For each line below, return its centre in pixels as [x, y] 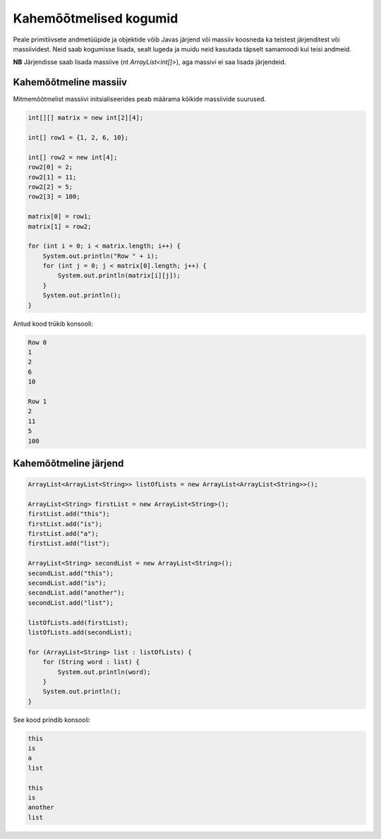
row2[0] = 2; [50, 167]
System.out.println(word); [104, 672]
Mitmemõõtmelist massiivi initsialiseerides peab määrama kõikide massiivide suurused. [139, 99]
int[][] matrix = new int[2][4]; [86, 118]
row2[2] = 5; [50, 186]
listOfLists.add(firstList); [78, 623]
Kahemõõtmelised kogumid [96, 18]
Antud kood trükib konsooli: [53, 324]
